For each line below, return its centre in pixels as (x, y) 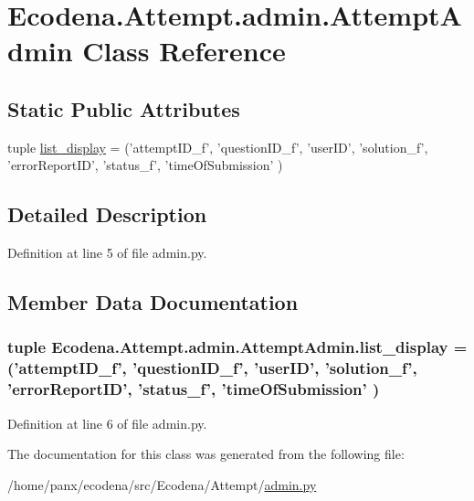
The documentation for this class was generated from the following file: (206, 454)
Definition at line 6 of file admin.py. (107, 423)
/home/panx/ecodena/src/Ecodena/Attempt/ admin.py (162, 484)
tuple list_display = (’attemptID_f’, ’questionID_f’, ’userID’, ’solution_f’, (218, 147)
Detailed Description (107, 214)
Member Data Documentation (153, 302)
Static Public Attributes (124, 108)
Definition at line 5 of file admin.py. (107, 253)
